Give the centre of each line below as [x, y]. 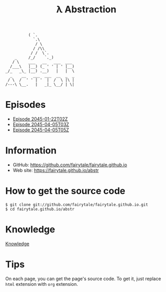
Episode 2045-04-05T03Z [41, 125]
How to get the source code [66, 191]
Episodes [26, 105]
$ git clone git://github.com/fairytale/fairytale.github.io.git [77, 205]
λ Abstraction [86, 9]
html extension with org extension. [42, 284]
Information [31, 151]
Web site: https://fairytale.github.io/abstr [56, 170]
